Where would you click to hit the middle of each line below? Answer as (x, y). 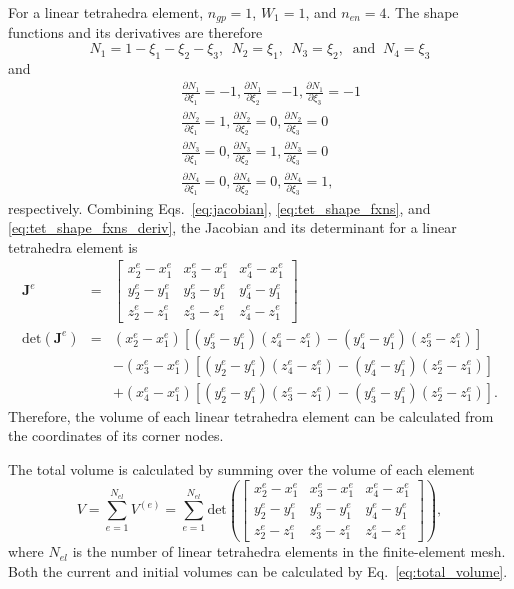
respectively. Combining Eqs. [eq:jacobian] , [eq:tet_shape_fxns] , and (219, 207)
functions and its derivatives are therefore (135, 32)
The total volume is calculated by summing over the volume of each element (241, 469)
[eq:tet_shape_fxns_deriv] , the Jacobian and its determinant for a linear (232, 227)
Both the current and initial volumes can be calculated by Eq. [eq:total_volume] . (258, 570)
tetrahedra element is (73, 246)
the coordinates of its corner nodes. (116, 435)
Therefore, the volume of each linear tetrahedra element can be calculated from (251, 415)
